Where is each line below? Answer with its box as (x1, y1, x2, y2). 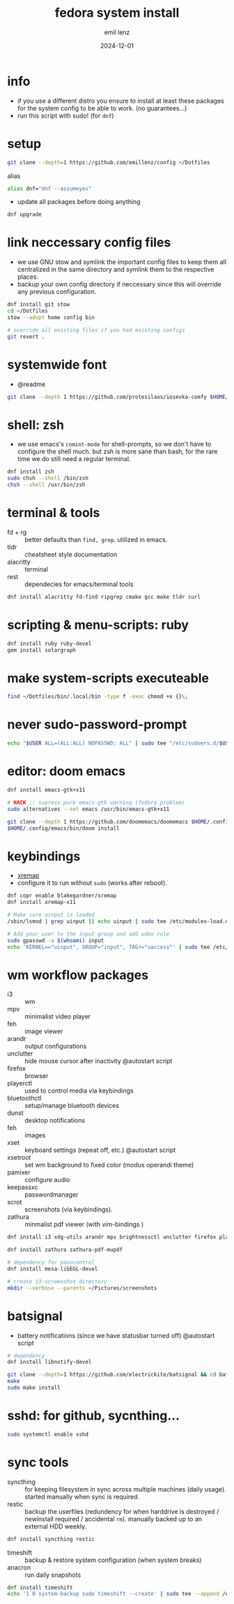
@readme (17, 379, 46, 388)
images (24, 1131, 46, 1139)
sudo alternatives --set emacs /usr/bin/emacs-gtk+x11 (7, 805, 170, 812)
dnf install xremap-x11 (7, 899, 77, 906)
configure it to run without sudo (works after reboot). (17, 879, 167, 887)
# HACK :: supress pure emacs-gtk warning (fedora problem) (7, 799, 186, 806)
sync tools (7, 1454, 69, 1470)
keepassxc (7, 1183, 38, 1192)
